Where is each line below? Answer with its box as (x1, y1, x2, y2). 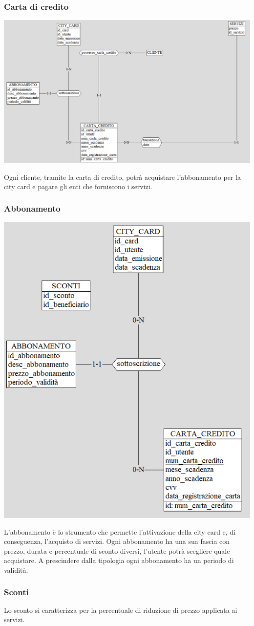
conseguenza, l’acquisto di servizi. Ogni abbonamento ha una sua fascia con (4, 536, 230, 546)
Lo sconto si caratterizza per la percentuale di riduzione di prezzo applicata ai (4, 604, 237, 615)
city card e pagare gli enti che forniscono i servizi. (4, 181, 152, 192)
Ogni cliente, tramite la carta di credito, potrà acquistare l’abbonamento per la (4, 172, 241, 182)
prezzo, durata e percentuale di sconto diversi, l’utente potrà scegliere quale (4, 545, 230, 556)
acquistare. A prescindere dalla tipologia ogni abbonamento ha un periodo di (4, 555, 234, 565)
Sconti (4, 585, 29, 598)
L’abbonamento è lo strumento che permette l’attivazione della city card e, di (4, 526, 236, 537)
